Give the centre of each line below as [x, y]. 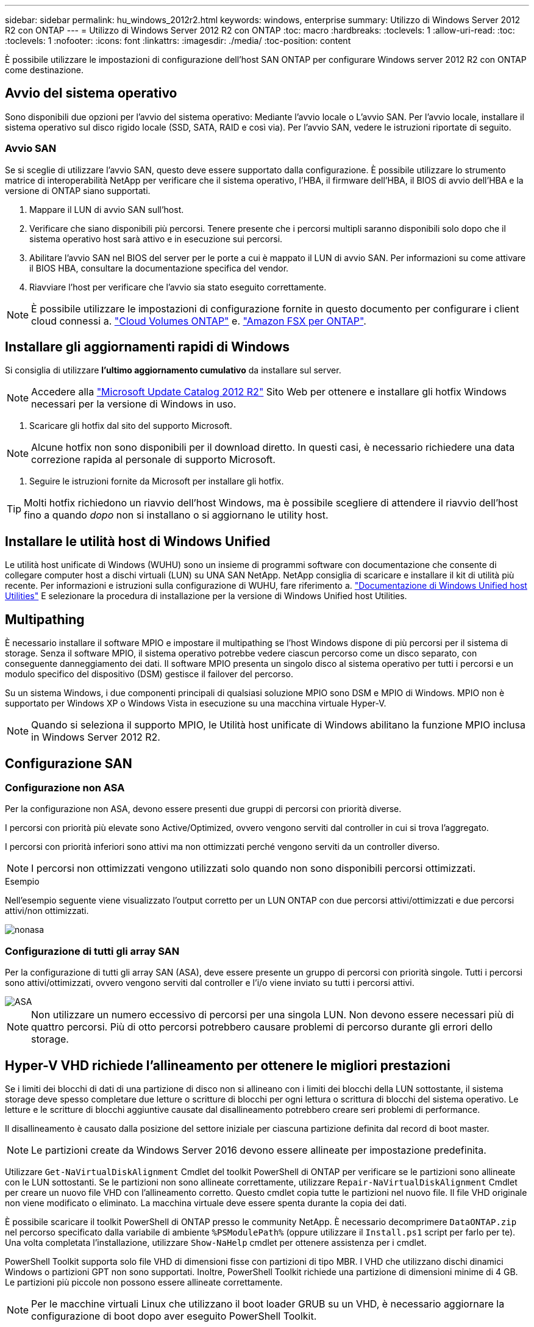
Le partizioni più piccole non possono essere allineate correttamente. [144, 1282]
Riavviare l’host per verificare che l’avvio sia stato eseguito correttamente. [178, 287]
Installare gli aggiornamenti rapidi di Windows [147, 347]
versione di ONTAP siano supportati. [78, 190]
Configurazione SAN [69, 763]
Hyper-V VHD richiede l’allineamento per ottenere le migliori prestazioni [228, 1065]
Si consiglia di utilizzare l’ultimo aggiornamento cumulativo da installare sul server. [173, 370]
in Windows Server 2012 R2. [96, 737]
